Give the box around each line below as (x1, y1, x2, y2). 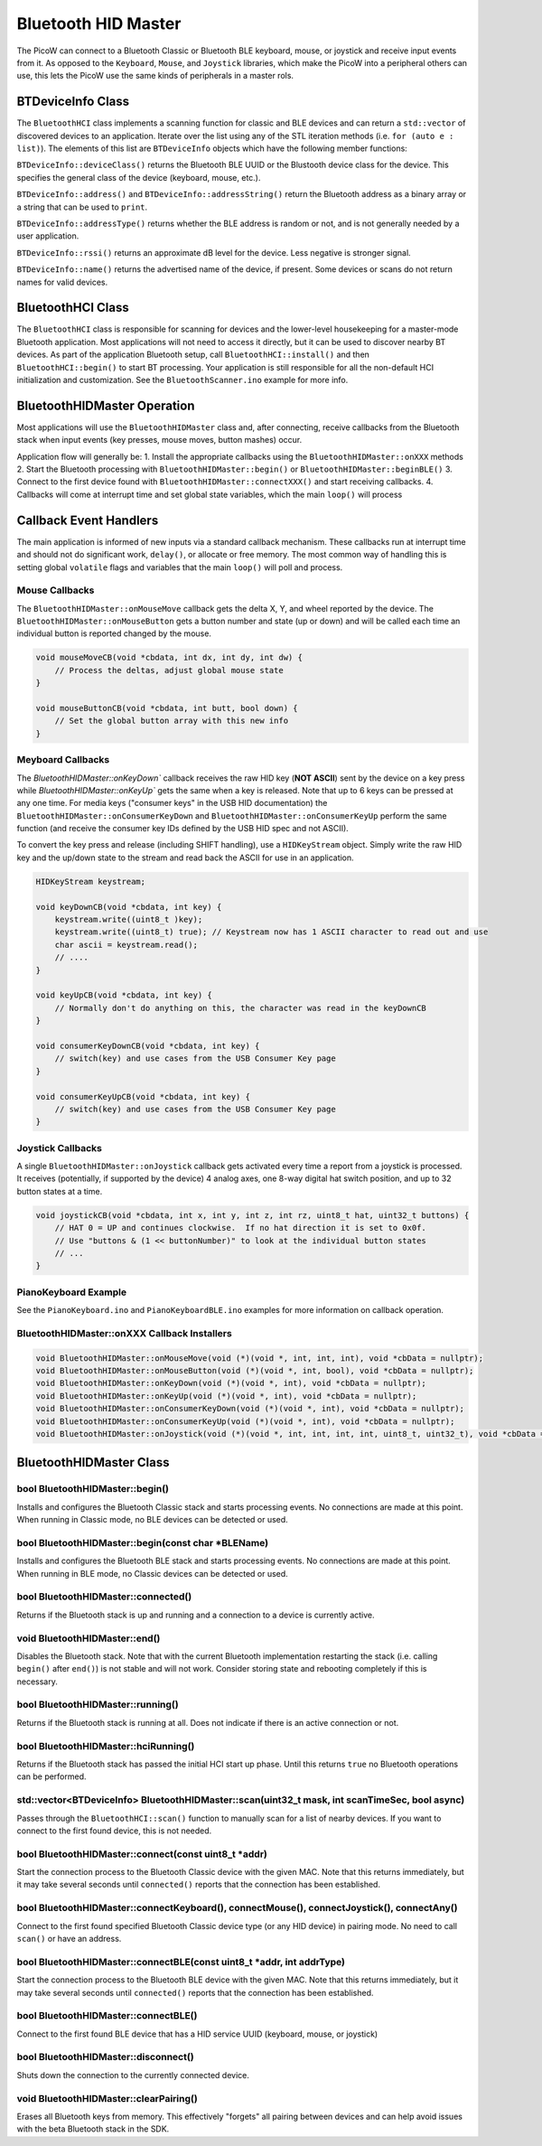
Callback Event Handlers (16, 512, 159, 528)
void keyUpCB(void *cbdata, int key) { (35, 990, 212, 1000)
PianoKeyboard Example (16, 1286, 126, 1298)
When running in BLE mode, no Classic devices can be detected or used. (16, 1568, 288, 1579)
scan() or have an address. (16, 1933, 122, 1944)
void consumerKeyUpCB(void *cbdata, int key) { (35, 1092, 250, 1101)
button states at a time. (16, 1185, 103, 1196)
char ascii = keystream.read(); (54, 940, 199, 950)
